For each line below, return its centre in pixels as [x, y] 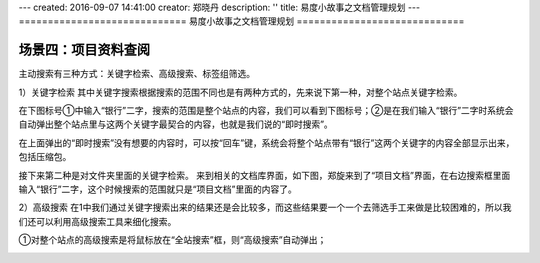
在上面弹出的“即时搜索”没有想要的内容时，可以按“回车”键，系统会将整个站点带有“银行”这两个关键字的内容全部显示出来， [266, 142]
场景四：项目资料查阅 [84, 50]
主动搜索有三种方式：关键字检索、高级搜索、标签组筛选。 [136, 74]
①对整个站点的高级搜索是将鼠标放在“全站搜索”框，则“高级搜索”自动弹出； [172, 240]
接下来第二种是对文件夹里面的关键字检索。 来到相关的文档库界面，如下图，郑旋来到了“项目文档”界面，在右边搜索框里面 [264, 175]
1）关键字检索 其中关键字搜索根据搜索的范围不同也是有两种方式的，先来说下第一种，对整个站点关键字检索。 [240, 92]
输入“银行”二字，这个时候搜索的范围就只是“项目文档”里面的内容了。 [157, 189]
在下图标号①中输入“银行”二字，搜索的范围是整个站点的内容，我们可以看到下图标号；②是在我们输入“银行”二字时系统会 [266, 111]
